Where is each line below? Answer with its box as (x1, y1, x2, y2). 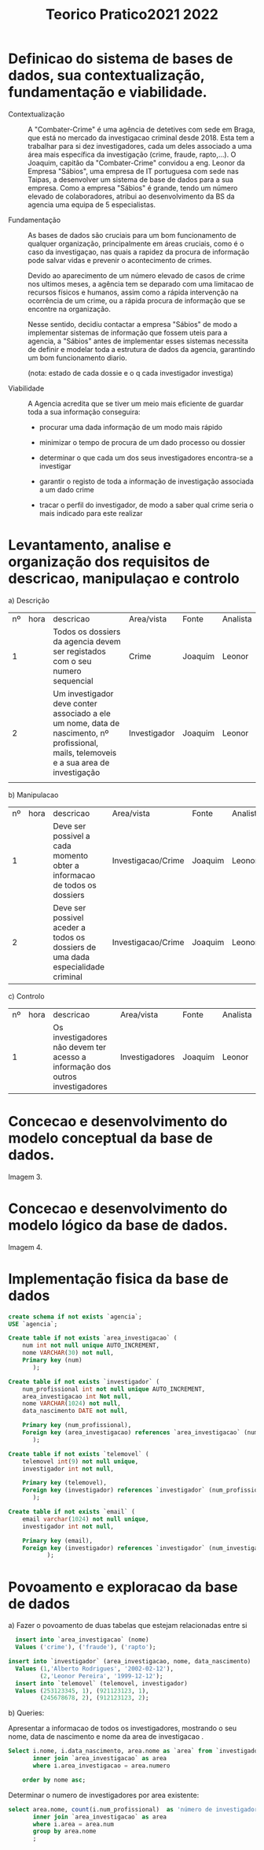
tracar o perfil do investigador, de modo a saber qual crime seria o (38, 500, 254, 510)
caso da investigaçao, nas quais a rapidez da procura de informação (27, 247, 250, 257)
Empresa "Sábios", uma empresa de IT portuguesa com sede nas (27, 166, 240, 176)
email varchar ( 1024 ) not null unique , (22, 1514, 149, 1523)
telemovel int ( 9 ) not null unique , (22, 1457, 139, 1466)
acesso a (53, 1051, 86, 1062)
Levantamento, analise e (8, 536, 171, 554)
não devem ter (53, 1041, 107, 1052)
